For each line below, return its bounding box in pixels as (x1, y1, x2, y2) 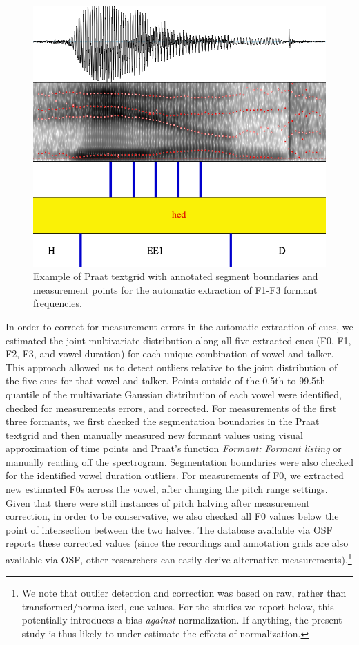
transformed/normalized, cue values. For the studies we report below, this (21, 599, 334, 613)
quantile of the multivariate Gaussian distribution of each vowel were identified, (6, 386, 342, 401)
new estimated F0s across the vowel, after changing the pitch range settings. (6, 482, 328, 496)
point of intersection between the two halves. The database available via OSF (6, 522, 333, 536)
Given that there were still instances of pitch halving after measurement (6, 495, 310, 510)
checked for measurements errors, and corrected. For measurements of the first (6, 400, 337, 415)
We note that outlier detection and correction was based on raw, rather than (21, 586, 347, 600)
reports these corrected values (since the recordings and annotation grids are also (6, 536, 349, 550)
